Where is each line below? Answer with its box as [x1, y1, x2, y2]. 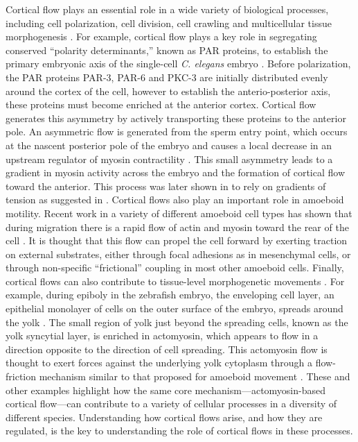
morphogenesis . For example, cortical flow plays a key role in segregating [6, 29, 317, 44]
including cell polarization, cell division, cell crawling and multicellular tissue [6, 15, 332, 30]
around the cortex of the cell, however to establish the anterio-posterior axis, [6, 83, 331, 98]
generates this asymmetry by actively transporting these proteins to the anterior [6, 110, 346, 125]
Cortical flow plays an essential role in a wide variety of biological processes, [6, 2, 329, 16]
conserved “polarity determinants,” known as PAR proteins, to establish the [6, 42, 328, 57]
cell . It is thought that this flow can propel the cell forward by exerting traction [6, 233, 348, 248]
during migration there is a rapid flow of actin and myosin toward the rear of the [6, 219, 349, 234]
